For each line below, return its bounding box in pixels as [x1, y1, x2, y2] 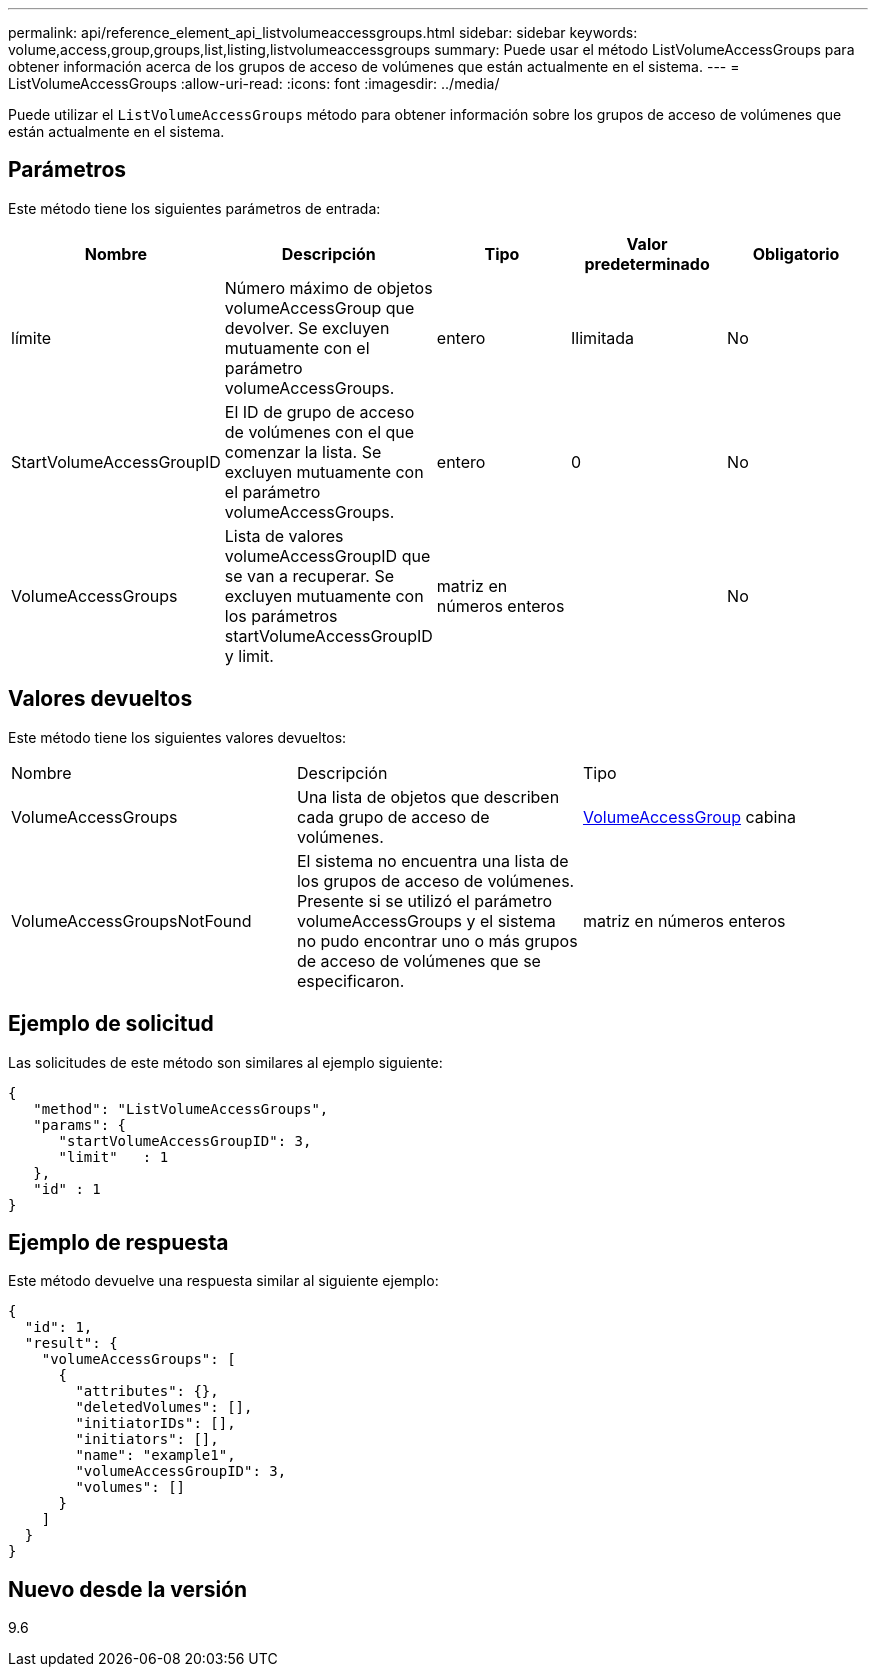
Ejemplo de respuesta [8, 1229, 229, 1255]
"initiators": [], [75, 1431, 219, 1448]
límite [11, 327, 52, 348]
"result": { [24, 1335, 118, 1352]
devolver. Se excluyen [224, 317, 390, 338]
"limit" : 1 [58, 1148, 169, 1165]
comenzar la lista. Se [224, 441, 382, 462]
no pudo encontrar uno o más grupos [296, 930, 578, 951]
